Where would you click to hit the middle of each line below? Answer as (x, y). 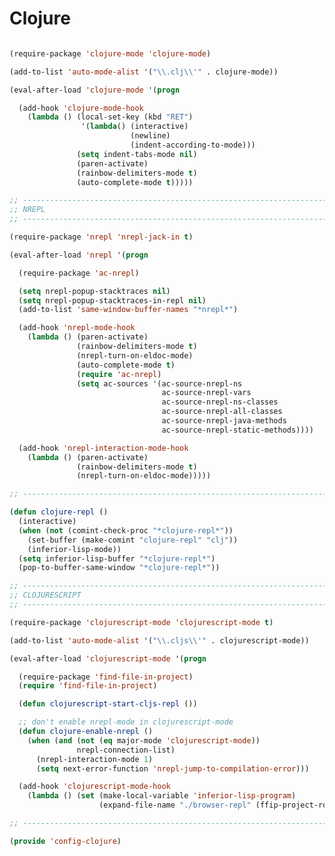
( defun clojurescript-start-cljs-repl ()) (108, 704)
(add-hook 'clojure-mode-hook (81, 108)
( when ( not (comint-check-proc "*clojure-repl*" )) (126, 530)
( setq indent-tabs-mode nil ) (137, 154)
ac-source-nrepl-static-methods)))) (237, 430)
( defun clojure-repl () (59, 512)
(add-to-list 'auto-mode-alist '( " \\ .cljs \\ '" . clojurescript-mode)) (159, 640)
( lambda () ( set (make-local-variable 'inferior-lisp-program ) (162, 796)
